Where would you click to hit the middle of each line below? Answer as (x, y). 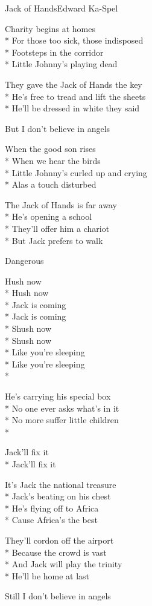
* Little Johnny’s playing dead (61, 64)
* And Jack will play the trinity (64, 564)
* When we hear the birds (53, 160)
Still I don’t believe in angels (58, 596)
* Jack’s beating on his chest (58, 496)
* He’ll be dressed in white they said (72, 108)
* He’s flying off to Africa (52, 508)
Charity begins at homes (50, 28)
